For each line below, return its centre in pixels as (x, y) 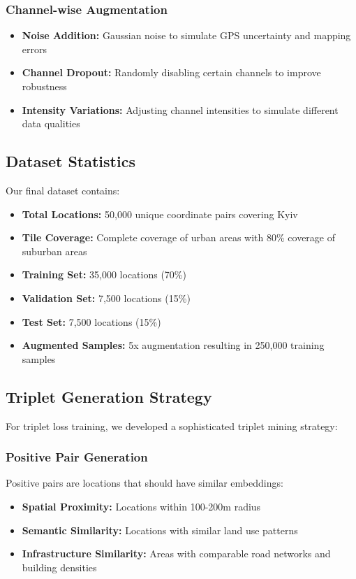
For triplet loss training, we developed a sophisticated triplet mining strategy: (172, 426)
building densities (59, 567)
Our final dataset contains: (63, 190)
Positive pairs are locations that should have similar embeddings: (144, 483)
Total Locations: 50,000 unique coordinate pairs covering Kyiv (160, 214)
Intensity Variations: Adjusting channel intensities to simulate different (180, 109)
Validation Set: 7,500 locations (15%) (106, 298)
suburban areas (54, 251)
